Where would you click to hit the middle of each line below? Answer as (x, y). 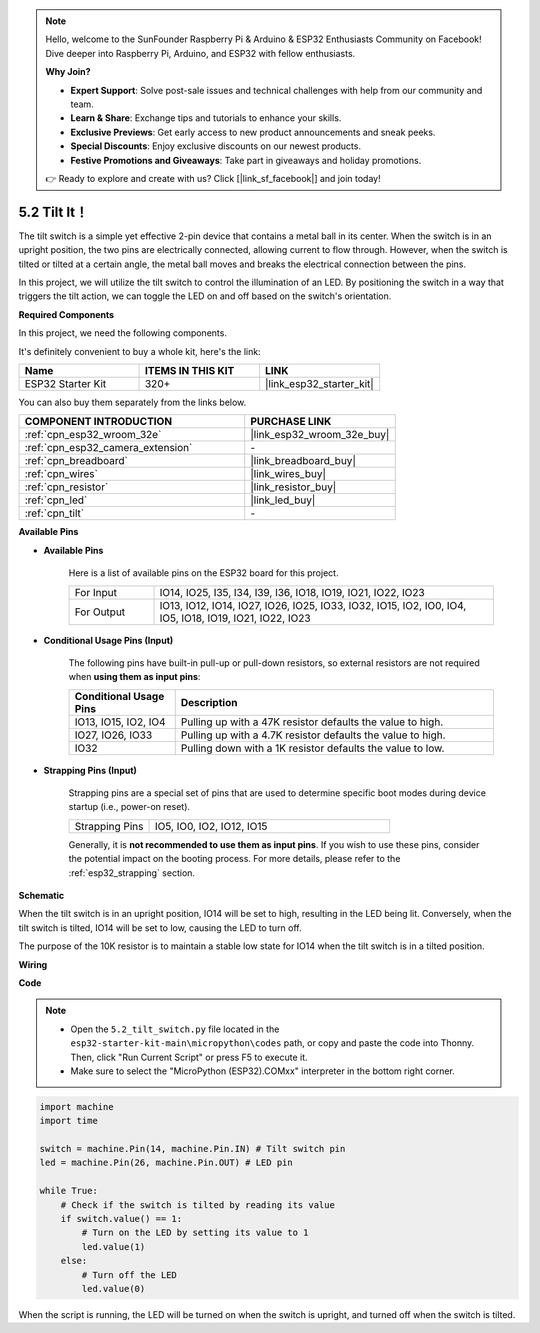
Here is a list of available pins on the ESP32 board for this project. (203, 573)
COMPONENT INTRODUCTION (98, 422)
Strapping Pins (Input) (90, 770)
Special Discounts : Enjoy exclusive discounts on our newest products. (216, 146)
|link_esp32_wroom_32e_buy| (320, 435)
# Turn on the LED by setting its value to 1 (195, 1233)
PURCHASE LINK (291, 422)
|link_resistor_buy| (293, 487)
